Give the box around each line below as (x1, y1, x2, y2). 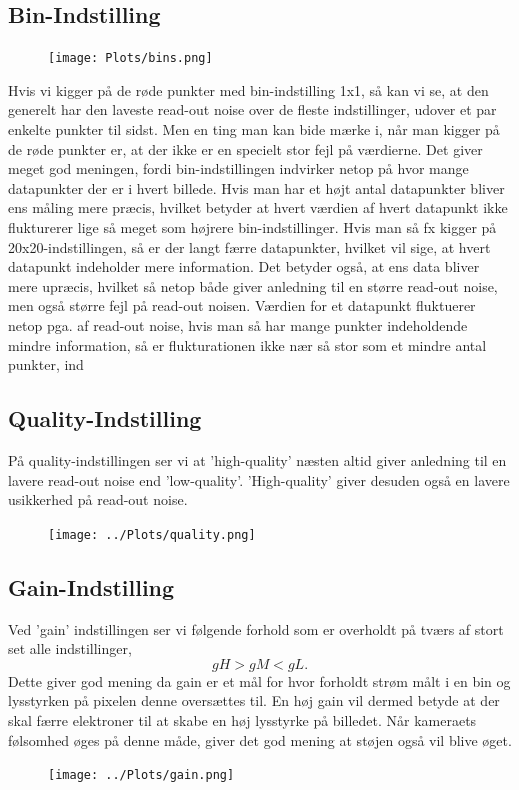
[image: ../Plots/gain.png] (48, 768, 235, 783)
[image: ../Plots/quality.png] (48, 527, 256, 542)
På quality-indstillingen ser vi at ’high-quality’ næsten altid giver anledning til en (8, 449, 507, 470)
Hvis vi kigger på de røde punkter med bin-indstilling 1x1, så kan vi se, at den (8, 79, 489, 100)
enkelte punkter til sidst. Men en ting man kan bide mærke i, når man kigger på (8, 119, 500, 140)
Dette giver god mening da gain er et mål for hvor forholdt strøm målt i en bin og (8, 670, 511, 691)
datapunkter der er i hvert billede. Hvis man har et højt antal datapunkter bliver (8, 177, 505, 198)
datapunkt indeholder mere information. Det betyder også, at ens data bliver (8, 256, 480, 277)
